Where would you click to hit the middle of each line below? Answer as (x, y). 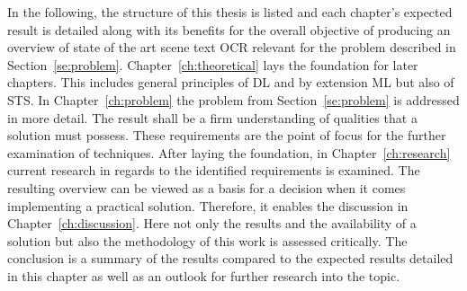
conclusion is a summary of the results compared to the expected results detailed (230, 258)
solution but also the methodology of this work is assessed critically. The (207, 240)
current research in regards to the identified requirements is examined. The (214, 170)
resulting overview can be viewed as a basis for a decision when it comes (207, 187)
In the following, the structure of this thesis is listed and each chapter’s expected (230, 12)
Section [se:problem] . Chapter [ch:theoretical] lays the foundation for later (213, 64)
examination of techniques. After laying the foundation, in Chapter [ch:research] (229, 152)
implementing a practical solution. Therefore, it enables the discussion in (208, 205)
